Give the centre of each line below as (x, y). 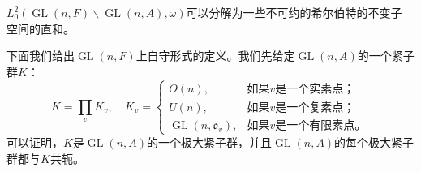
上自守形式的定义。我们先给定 (215, 56)
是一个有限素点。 (321, 125)
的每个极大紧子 (374, 142)
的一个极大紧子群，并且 (209, 142)
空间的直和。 (41, 28)
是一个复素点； (315, 107)
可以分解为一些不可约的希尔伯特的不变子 (294, 12)
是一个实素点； (315, 89)
